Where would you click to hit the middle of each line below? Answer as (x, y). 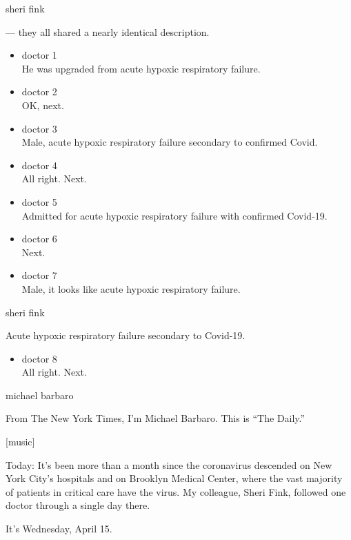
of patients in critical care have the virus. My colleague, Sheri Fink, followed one (176, 491)
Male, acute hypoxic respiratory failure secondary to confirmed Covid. (170, 142)
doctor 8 (39, 358)
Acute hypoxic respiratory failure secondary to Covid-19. (126, 335)
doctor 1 (39, 55)
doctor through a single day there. (78, 505)
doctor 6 (39, 239)
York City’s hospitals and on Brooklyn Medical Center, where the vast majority (174, 478)
